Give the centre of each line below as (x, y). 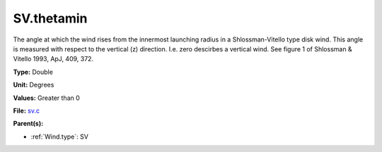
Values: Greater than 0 (47, 98)
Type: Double (33, 72)
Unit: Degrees (34, 85)
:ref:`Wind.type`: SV (59, 137)
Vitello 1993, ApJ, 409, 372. (53, 59)
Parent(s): (28, 124)
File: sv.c (27, 110)
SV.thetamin (50, 18)
